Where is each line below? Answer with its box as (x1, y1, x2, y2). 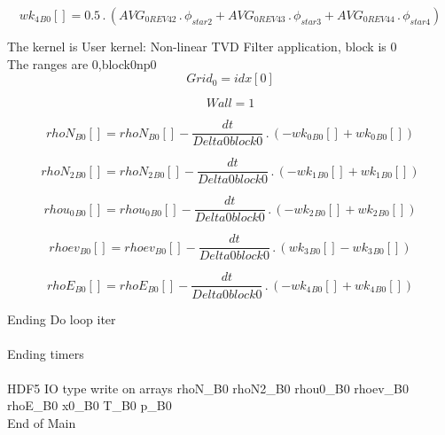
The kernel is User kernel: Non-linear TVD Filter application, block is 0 (7, 37, 397, 55)
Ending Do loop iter (7, 309, 116, 328)
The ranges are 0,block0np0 (7, 54, 157, 73)
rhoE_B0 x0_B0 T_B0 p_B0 (7, 396, 172, 415)
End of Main (7, 414, 76, 432)
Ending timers (7, 344, 84, 362)
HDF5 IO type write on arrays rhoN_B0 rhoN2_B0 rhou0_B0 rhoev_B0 (7, 378, 410, 397)
